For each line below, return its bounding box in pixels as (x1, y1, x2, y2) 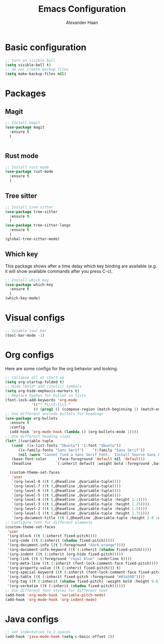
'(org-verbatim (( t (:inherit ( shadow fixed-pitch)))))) (7, 583, 125, 588)
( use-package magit (5, 125, 45, 130)
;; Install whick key (5, 277, 49, 283)
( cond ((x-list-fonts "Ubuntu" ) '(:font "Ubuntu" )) (11, 443, 121, 448)
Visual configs (5, 312, 65, 323)
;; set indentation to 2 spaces (5, 630, 71, 635)
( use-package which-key (5, 282, 54, 287)
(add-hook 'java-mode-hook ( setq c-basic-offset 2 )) (5, 634, 115, 639)
